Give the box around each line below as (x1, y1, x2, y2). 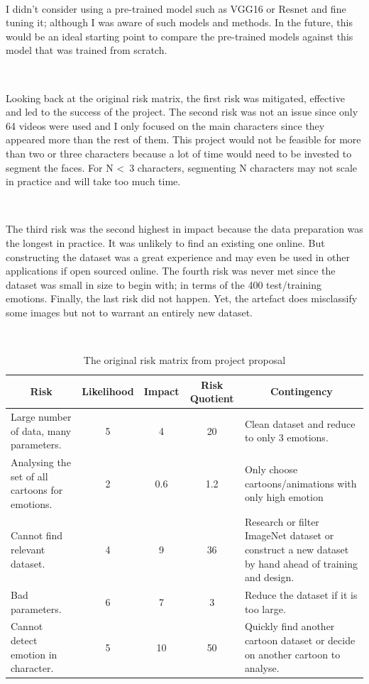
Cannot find (11, 528, 63, 543)
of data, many (11, 423, 72, 438)
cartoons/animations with (244, 475, 357, 490)
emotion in (11, 646, 57, 661)
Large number (11, 409, 72, 424)
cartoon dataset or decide (244, 633, 356, 647)
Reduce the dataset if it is (244, 587, 358, 602)
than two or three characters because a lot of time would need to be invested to (6, 145, 352, 160)
